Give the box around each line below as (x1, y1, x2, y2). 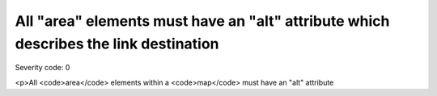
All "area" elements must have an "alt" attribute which (15, 12, 390, 30)
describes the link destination (15, 35, 219, 52)
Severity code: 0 (15, 63, 70, 73)
